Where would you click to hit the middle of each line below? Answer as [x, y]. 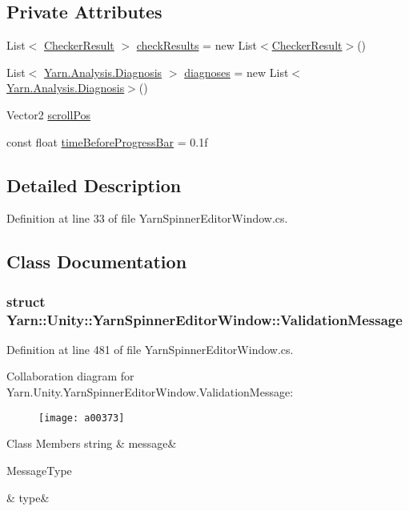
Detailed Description [94, 185]
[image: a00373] [82, 418]
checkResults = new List [197, 45]
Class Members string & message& [92, 443]
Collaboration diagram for [70, 376]
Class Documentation [97, 262]
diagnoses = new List [237, 72]
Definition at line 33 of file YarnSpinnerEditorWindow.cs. [147, 218]
